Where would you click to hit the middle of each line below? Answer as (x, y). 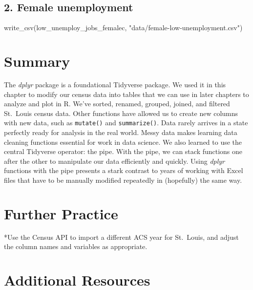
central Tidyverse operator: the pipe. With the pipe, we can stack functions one (123, 151)
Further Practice (61, 213)
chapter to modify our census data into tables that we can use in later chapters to (126, 94)
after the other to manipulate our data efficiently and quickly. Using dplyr (114, 161)
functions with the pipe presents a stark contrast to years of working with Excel (124, 170)
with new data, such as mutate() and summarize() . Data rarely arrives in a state (126, 123)
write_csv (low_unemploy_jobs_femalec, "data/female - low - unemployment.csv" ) (123, 28)
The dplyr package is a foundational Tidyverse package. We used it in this (115, 84)
